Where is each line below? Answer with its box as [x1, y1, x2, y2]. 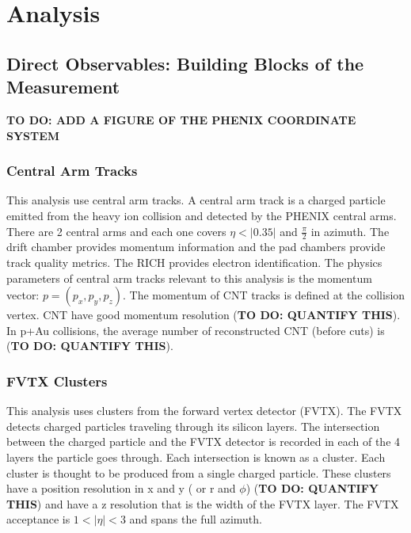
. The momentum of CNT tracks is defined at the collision [123, 287, 405, 303]
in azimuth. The [310, 223, 390, 239]
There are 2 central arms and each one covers [6, 223, 226, 239]
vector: [6, 287, 40, 303]
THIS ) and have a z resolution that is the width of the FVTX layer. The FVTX [6, 495, 399, 512]
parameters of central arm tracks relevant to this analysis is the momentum [6, 269, 372, 286]
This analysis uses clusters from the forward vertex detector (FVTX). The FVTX [6, 402, 402, 419]
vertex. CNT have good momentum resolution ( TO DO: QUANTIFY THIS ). [6, 306, 401, 323]
